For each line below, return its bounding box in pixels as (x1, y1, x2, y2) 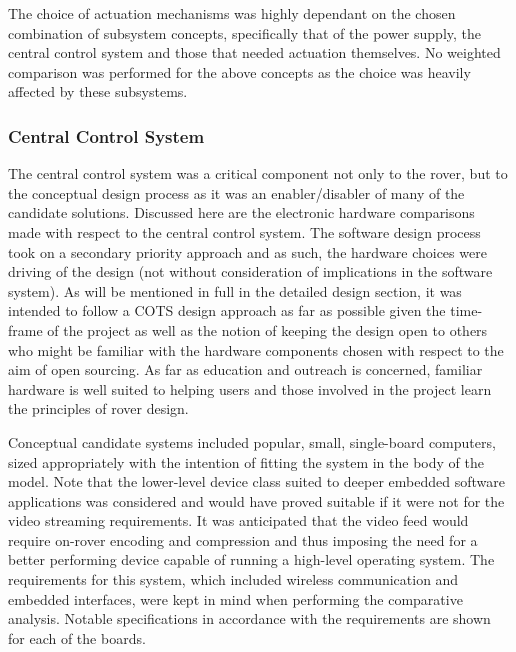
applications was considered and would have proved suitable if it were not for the (8, 490, 505, 511)
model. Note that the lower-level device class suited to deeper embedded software (8, 471, 505, 492)
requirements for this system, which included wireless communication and (8, 569, 459, 590)
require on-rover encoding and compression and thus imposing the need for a (8, 529, 478, 550)
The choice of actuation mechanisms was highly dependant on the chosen (8, 3, 456, 23)
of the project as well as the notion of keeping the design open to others (47, 319, 488, 340)
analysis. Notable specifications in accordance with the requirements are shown (8, 608, 491, 629)
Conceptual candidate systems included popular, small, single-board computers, (8, 431, 496, 452)
